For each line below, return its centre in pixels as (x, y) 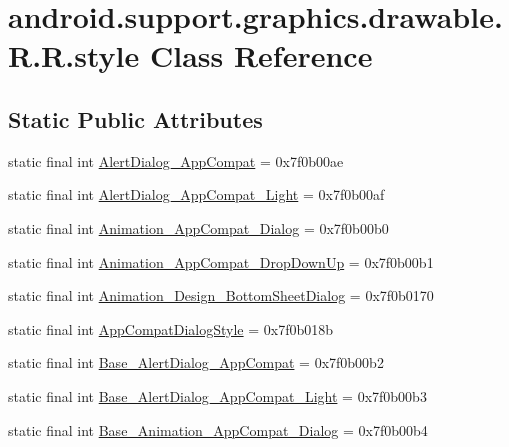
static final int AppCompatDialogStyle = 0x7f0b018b (171, 328)
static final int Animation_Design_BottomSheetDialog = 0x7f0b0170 (221, 295)
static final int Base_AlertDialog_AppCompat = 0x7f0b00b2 (196, 362)
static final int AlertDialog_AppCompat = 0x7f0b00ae (176, 160)
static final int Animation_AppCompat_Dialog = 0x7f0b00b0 (198, 227)
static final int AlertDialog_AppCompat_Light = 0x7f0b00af (196, 194)
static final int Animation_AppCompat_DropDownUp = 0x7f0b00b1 (221, 261)
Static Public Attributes (135, 118)
